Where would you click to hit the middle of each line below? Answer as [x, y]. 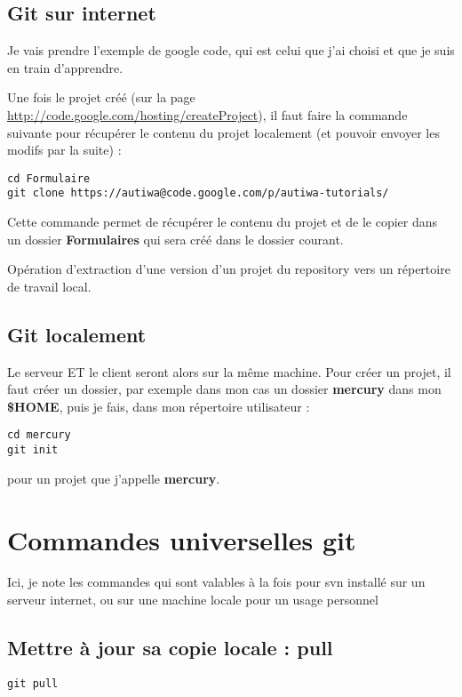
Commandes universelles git [182, 539]
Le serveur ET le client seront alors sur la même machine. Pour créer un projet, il [229, 371]
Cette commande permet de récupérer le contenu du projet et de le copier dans [223, 222]
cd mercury [39, 435]
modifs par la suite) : [64, 150]
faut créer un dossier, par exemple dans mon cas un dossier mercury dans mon [224, 389]
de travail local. [49, 286]
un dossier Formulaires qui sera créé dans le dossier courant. [175, 239]
